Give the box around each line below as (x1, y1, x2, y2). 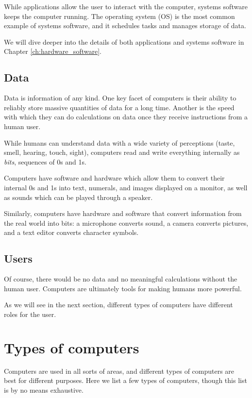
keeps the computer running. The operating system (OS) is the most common (4, 11, 235, 21)
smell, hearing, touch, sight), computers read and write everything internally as (4, 147, 240, 157)
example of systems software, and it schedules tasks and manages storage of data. (4, 20, 246, 31)
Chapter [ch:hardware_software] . (4, 46, 101, 56)
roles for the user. (4, 309, 56, 319)
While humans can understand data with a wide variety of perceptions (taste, (4, 137, 235, 148)
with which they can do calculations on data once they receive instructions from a (4, 112, 248, 122)
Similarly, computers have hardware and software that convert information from (4, 208, 242, 218)
